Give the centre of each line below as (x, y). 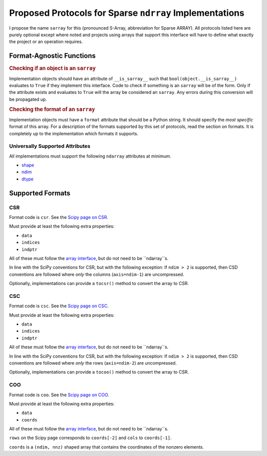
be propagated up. (28, 99)
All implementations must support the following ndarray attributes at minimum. (90, 156)
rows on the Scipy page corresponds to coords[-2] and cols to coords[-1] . (90, 438)
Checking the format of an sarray (52, 110)
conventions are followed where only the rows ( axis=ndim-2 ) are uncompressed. (93, 363)
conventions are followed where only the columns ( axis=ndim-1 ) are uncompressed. (97, 274)
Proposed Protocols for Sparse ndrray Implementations (127, 13)
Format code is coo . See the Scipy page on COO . (59, 395)
